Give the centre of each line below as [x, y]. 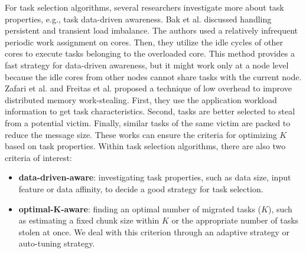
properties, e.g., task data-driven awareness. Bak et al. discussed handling [138, 19]
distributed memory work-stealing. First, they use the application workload [141, 99]
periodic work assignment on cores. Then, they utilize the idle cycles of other [144, 42]
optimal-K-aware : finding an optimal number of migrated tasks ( [140, 208]
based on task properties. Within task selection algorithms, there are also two [145, 146]
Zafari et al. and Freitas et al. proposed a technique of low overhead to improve [148, 88]
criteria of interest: [38, 157]
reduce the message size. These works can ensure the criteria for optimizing [141, 134]
